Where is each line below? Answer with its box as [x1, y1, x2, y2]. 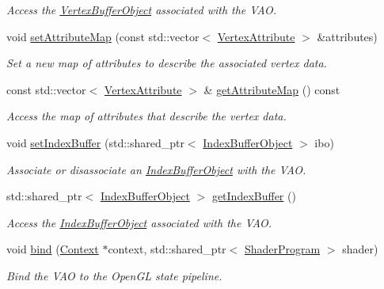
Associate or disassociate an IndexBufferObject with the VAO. [6, 161, 306, 177]
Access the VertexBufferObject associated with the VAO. [6, 2, 277, 17]
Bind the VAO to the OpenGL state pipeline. [6, 267, 222, 283]
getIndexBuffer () [211, 188, 296, 204]
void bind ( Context [6, 241, 99, 257]
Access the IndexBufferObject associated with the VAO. [6, 214, 272, 230]
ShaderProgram [244, 241, 321, 257]
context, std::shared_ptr [108, 241, 226, 257]
